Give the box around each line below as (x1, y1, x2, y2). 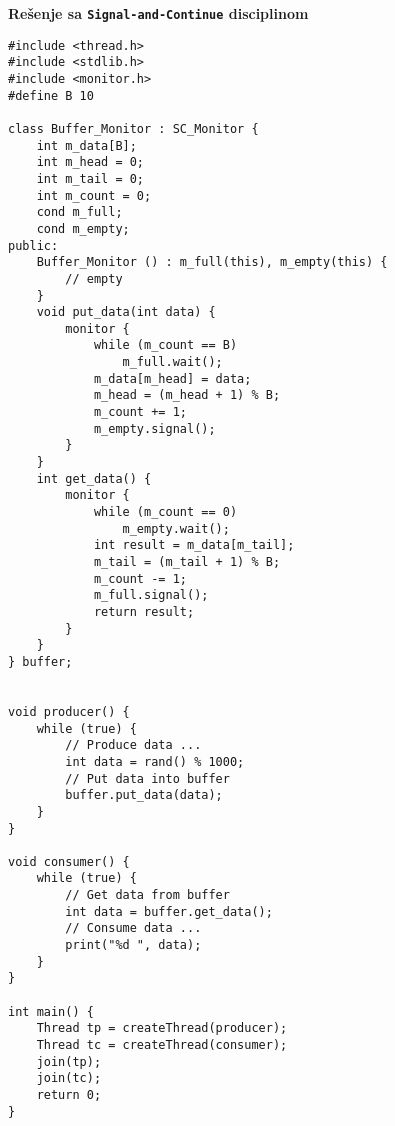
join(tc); (36, 1071, 102, 1086)
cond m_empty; (36, 221, 130, 236)
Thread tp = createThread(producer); (36, 1021, 288, 1036)
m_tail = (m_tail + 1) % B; (93, 555, 281, 569)
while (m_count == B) (93, 338, 238, 353)
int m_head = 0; (36, 155, 145, 170)
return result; (93, 604, 195, 619)
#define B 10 (8, 88, 94, 103)
